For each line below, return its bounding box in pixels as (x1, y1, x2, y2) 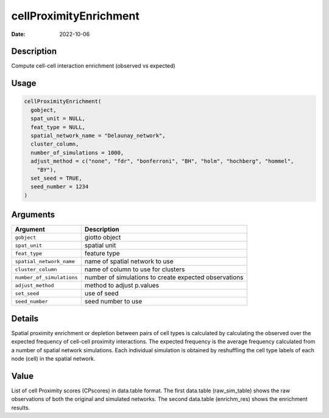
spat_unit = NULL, (30, 115, 85, 122)
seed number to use (84, 297, 143, 306)
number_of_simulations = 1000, (30, 149, 124, 156)
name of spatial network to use (84, 257, 174, 266)
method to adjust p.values (84, 281, 160, 289)
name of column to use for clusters (84, 265, 185, 274)
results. (11, 404, 30, 411)
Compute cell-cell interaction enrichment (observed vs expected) (11, 62, 176, 69)
